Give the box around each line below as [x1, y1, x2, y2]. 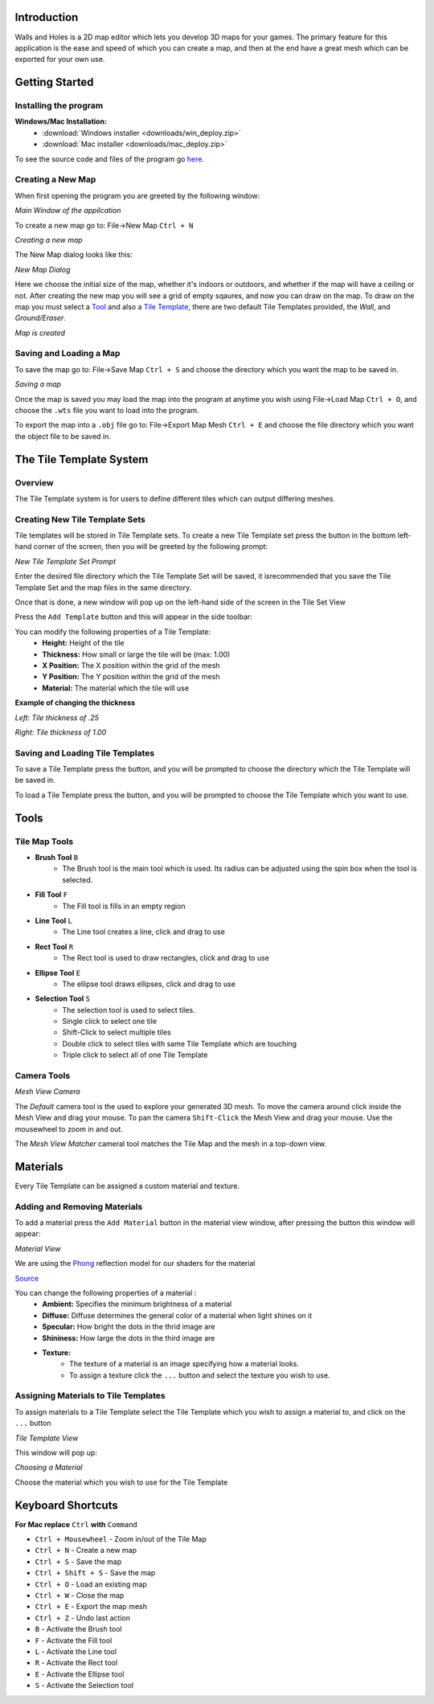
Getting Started [14, 76, 94, 89]
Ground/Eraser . [14, 313, 66, 323]
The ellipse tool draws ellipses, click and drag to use [62, 979, 236, 989]
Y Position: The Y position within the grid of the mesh [42, 672, 220, 682]
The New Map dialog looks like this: [14, 250, 133, 260]
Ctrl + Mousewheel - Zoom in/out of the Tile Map [35, 1534, 207, 1544]
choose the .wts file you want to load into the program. [14, 405, 200, 415]
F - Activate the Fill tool [35, 1636, 113, 1645]
